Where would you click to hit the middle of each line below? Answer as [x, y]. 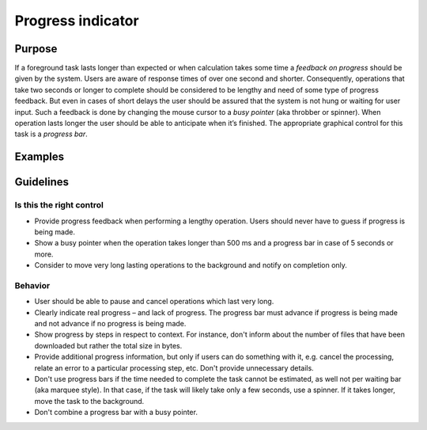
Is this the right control [59, 205]
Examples [40, 157]
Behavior [32, 285]
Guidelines [42, 182]
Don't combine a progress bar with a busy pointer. [116, 413]
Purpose [36, 49]
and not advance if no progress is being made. [110, 324]
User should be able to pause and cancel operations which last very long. [154, 302]
